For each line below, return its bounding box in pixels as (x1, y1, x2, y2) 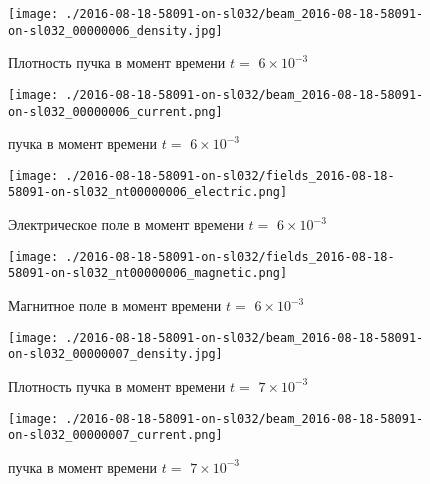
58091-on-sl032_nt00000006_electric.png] (8, 185, 288, 200)
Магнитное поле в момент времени (8, 295, 222, 316)
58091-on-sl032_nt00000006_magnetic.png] (8, 266, 288, 281)
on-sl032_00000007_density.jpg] (8, 347, 223, 362)
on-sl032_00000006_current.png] (8, 104, 223, 119)
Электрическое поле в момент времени (8, 214, 244, 235)
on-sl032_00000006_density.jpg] (8, 23, 223, 38)
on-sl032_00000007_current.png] (8, 428, 223, 443)
